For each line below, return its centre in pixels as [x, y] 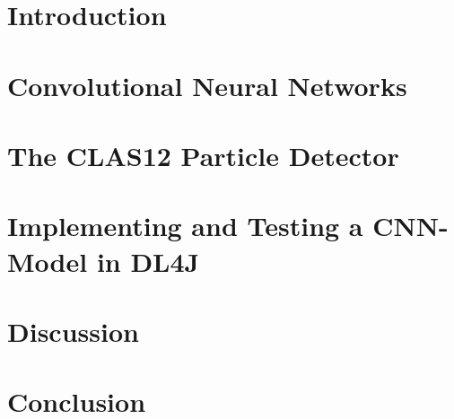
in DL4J [148, 261]
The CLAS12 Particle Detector [203, 155]
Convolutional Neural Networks [207, 85]
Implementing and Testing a [185, 226]
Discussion [73, 331]
